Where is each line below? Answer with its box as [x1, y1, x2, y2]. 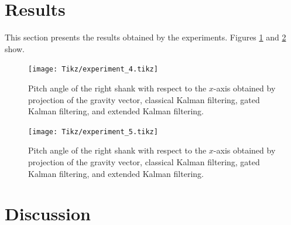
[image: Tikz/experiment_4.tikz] [28, 65, 158, 74]
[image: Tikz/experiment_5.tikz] [28, 127, 158, 136]
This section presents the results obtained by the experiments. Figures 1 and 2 [5, 31, 286, 43]
